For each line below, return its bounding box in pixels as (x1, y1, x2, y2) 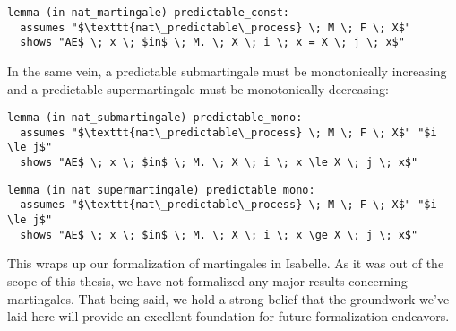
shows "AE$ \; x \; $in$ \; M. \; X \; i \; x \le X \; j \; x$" (20, 156, 418, 170)
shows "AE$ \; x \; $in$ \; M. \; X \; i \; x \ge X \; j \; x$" (20, 228, 418, 241)
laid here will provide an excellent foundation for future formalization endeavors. (7, 307, 450, 326)
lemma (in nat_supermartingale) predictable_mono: (7, 183, 315, 196)
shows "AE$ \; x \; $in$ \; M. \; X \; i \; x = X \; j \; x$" (20, 36, 405, 49)
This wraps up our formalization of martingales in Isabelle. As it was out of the (7, 254, 444, 273)
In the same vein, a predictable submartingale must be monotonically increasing (7, 61, 447, 80)
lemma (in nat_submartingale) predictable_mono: (7, 111, 303, 125)
